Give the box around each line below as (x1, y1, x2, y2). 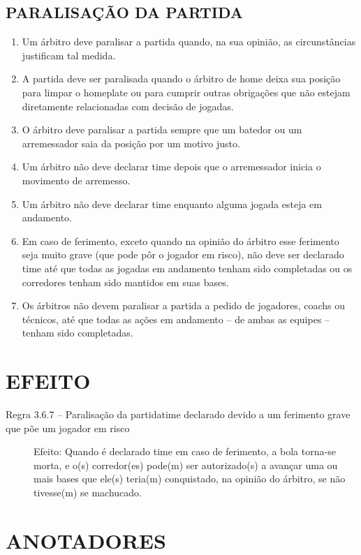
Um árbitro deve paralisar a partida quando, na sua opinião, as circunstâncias (22, 34, 356, 49)
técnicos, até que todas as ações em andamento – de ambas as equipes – (22, 311, 330, 326)
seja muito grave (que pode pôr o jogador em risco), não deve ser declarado (22, 247, 344, 262)
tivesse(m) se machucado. (34, 484, 142, 499)
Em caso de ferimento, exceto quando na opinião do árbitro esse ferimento (22, 233, 339, 248)
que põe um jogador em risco (6, 420, 130, 435)
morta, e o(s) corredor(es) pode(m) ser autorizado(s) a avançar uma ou (34, 457, 338, 472)
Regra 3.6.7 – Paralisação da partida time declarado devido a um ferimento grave (6, 407, 351, 422)
